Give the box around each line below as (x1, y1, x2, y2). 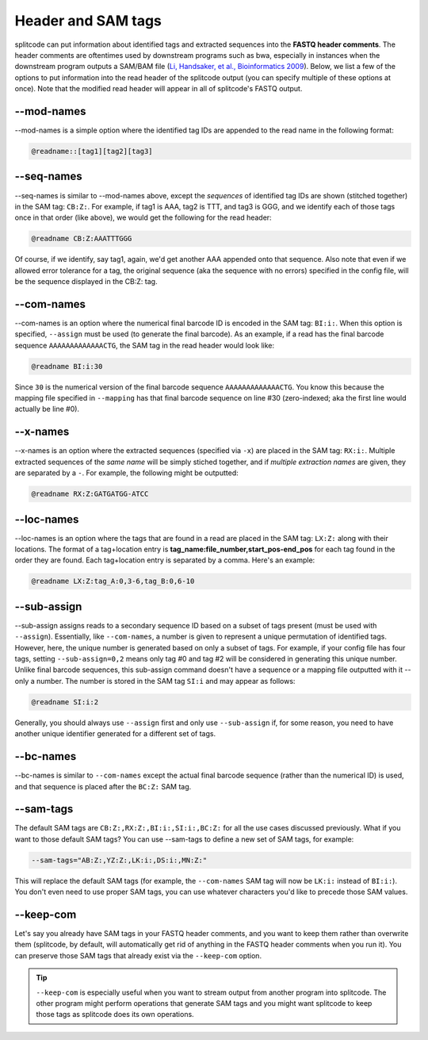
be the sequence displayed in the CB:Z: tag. (14, 277, 158, 286)
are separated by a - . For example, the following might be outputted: (14, 468, 239, 478)
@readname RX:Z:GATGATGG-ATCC (31, 489, 149, 499)
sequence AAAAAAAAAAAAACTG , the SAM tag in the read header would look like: (14, 340, 275, 350)
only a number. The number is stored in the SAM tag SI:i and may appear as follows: (14, 676, 296, 685)
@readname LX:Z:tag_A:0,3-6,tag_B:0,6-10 (31, 577, 195, 586)
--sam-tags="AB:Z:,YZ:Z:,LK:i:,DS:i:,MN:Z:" (31, 855, 208, 865)
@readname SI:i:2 (31, 697, 99, 706)
